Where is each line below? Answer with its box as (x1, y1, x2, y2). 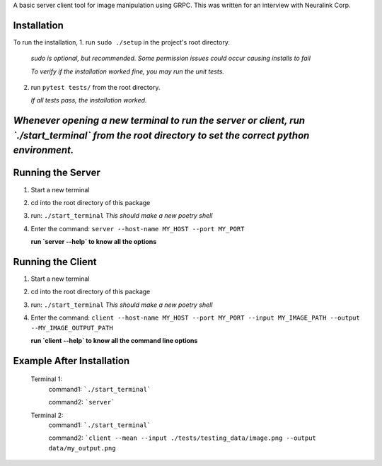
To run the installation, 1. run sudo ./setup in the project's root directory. (13, 37, 230, 46)
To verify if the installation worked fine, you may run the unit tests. (30, 67, 224, 76)
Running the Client (13, 255, 97, 268)
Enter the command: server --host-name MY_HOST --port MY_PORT (30, 224, 245, 233)
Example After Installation (13, 354, 130, 367)
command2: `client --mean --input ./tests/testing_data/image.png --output (48, 433, 316, 442)
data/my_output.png (48, 444, 116, 452)
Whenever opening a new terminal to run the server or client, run (13, 115, 306, 127)
